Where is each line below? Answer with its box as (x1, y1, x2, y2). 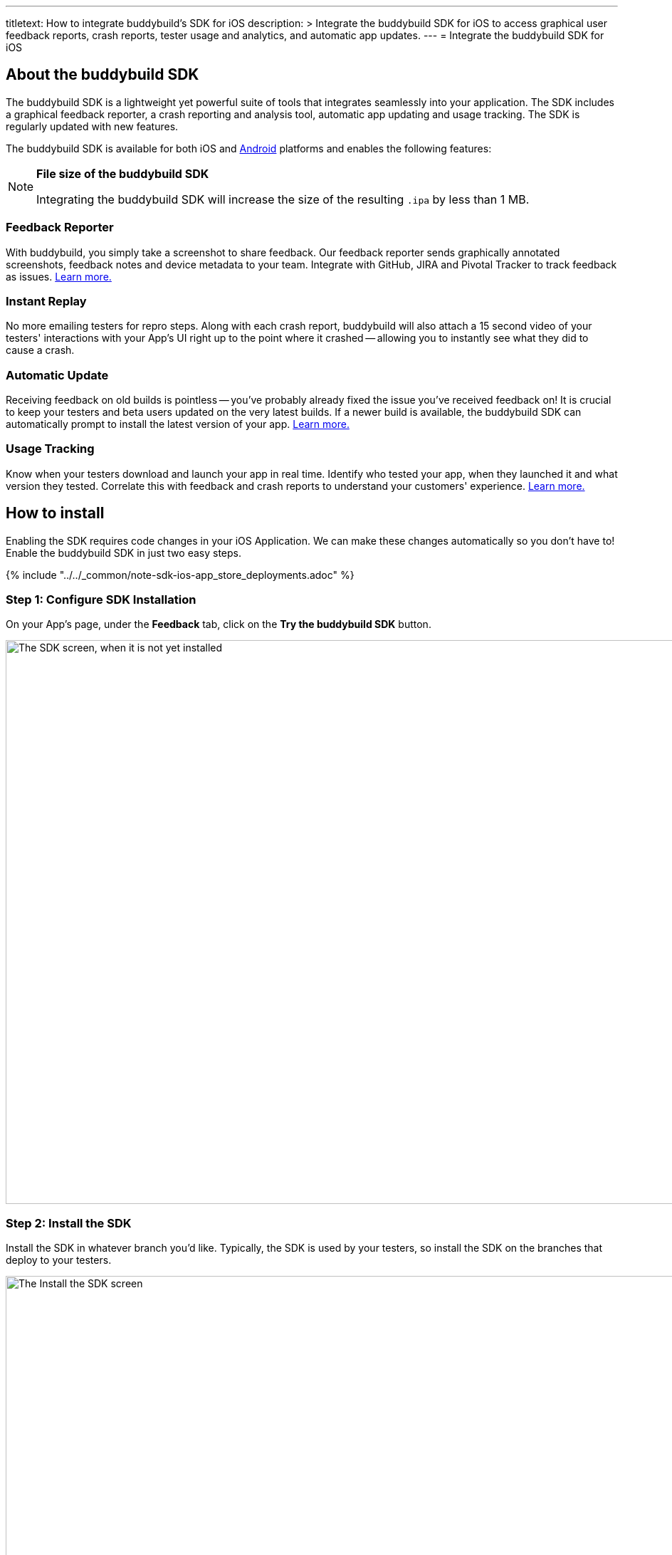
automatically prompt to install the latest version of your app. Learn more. (6, 418, 350, 431)
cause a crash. (6, 344, 75, 357)
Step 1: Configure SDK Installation (6, 592, 196, 607)
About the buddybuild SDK (6, 66, 199, 84)
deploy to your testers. (6, 1254, 112, 1267)
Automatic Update (6, 367, 109, 382)
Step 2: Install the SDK (6, 1215, 132, 1230)
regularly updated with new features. (6, 120, 179, 132)
